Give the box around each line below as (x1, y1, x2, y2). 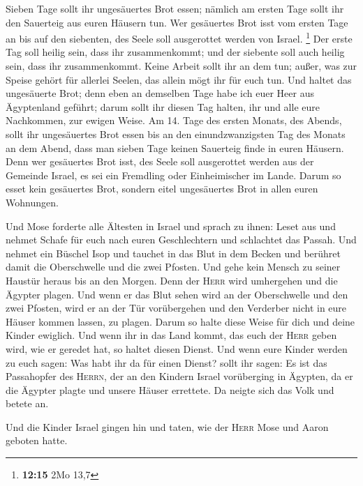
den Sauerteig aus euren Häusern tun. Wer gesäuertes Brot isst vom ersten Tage (6, 15, 348, 29)
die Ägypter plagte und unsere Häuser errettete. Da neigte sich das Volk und (6, 382, 334, 397)
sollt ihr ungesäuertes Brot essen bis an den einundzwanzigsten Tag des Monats (6, 127, 346, 141)
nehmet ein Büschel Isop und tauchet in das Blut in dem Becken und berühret (6, 245, 341, 260)
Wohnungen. (6, 195, 59, 209)
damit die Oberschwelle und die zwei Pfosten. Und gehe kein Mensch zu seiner (6, 259, 341, 274)
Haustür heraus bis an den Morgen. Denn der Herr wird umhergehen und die (6, 273, 338, 287)
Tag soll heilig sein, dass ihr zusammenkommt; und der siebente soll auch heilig (6, 45, 345, 59)
